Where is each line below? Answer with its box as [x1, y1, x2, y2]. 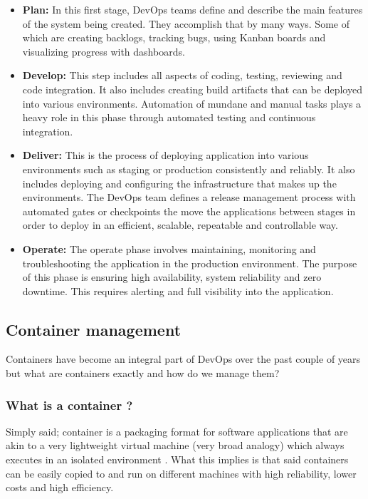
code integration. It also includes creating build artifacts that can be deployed [22, 81, 362, 96]
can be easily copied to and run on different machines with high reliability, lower [6, 465, 357, 480]
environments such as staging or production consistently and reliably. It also [22, 161, 355, 176]
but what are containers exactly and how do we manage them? [6, 366, 280, 381]
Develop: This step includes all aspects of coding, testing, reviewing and [22, 68, 342, 83]
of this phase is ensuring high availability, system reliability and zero [22, 269, 322, 284]
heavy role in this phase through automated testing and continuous [22, 110, 316, 125]
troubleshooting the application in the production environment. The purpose [22, 255, 357, 270]
